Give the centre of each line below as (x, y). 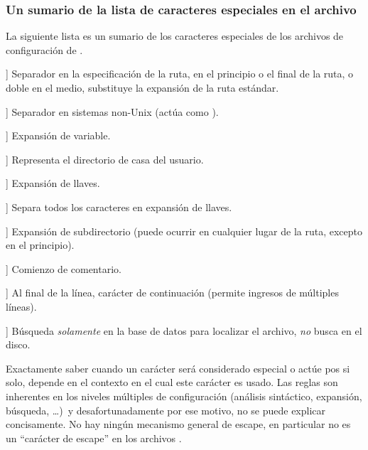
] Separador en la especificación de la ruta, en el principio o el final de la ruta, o (180, 74)
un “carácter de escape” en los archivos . (94, 438)
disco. (18, 344)
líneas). (21, 306)
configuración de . (44, 49)
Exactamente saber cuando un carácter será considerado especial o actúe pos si (178, 368)
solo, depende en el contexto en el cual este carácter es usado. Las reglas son (172, 382)
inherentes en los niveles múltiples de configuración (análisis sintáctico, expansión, (184, 396)
